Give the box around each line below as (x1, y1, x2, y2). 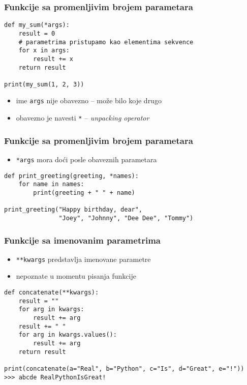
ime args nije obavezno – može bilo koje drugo (16, 95, 162, 106)
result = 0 (18, 29, 55, 37)
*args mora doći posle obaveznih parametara (16, 154, 157, 164)
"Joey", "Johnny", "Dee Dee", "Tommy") (58, 214, 194, 222)
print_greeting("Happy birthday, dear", (4, 206, 143, 214)
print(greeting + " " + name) (33, 189, 135, 196)
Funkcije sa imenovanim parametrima (4, 233, 161, 246)
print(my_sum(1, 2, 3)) (4, 80, 84, 88)
